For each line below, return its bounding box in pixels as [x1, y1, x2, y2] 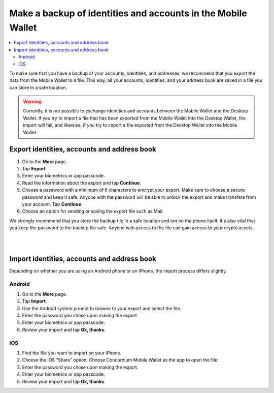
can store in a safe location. [9, 84, 67, 90]
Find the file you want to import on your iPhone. [22, 350, 122, 356]
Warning [23, 99, 42, 105]
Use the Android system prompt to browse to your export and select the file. [22, 305, 182, 311]
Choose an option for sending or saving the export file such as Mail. [22, 208, 164, 215]
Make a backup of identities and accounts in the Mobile [9, 8, 247, 19]
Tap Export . [22, 165, 47, 171]
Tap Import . [22, 298, 47, 305]
